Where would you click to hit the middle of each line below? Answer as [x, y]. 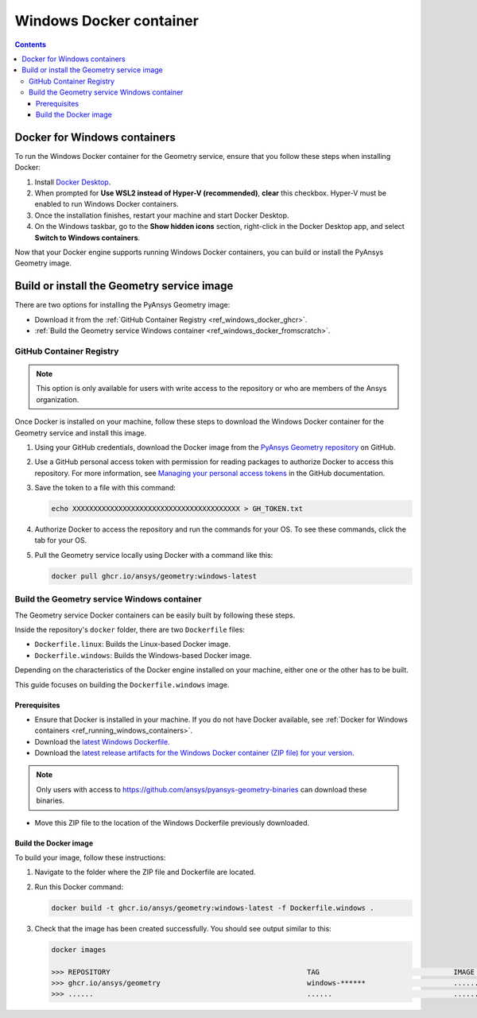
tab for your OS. [61, 540]
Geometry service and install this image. [81, 432]
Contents [31, 45]
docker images [79, 949]
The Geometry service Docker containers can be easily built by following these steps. [155, 615]
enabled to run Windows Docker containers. [107, 204]
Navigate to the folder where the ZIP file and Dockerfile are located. [145, 872]
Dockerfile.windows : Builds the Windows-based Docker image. [143, 655]
